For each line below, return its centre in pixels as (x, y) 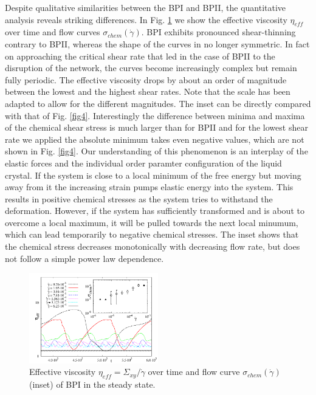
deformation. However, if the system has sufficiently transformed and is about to (155, 211)
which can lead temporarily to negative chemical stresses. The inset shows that (152, 234)
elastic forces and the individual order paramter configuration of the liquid (143, 163)
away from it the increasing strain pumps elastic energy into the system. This (149, 187)
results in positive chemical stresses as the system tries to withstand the (139, 198)
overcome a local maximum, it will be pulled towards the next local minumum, (152, 222)
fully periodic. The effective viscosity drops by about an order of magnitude (146, 79)
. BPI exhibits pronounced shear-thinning (218, 32)
